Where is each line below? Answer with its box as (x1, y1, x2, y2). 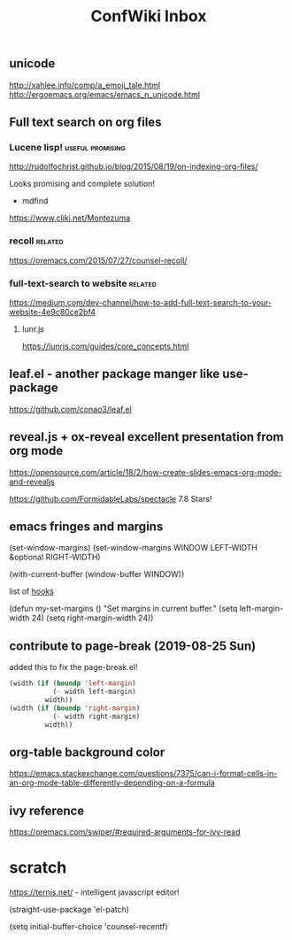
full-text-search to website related (9, 277, 157, 289)
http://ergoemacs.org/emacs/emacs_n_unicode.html (9, 89, 201, 99)
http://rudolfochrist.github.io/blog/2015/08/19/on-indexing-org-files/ (9, 161, 258, 172)
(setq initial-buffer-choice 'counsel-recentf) (9, 921, 168, 931)
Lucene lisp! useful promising (9, 141, 127, 153)
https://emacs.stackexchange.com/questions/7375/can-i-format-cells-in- (9, 768, 278, 779)
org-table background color (9, 744, 165, 759)
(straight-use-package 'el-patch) (9, 904, 130, 914)
